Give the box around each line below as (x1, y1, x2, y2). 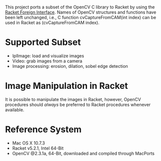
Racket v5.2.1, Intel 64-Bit (12, 145, 64, 151)
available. (5, 107, 24, 113)
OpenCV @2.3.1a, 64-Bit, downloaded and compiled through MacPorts (12, 150, 155, 156)
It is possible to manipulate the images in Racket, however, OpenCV (5, 96, 141, 102)
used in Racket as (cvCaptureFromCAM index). (5, 20, 99, 25)
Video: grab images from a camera (12, 58, 82, 64)
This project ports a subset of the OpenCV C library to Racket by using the (5, 4, 155, 10)
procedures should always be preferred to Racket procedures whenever (5, 101, 151, 107)
